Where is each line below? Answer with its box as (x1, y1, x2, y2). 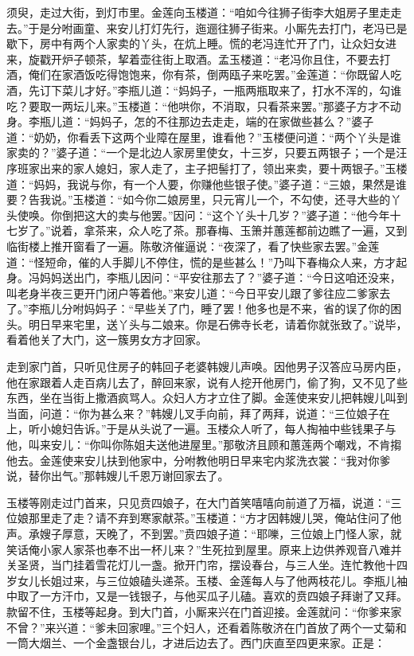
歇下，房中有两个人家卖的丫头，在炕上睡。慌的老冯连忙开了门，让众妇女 (6, 35, 385, 52)
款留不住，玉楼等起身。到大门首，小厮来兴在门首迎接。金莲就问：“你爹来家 (6, 603, 402, 619)
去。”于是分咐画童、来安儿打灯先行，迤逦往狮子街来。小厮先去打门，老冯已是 (6, 19, 408, 36)
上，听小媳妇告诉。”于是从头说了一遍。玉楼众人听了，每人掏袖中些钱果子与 (6, 420, 396, 437)
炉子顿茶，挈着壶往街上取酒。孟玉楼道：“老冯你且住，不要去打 (61, 50, 391, 67)
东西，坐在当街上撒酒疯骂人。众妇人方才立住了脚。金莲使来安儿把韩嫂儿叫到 (6, 389, 408, 406)
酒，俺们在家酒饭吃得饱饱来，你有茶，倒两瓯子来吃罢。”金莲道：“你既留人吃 (6, 66, 402, 83)
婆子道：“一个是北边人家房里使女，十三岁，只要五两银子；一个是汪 (56, 144, 408, 161)
